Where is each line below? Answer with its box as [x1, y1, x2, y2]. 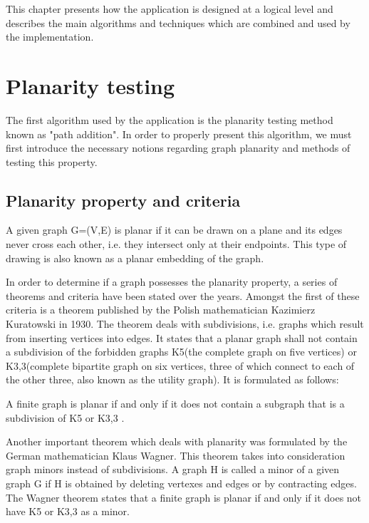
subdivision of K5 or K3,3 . [6, 410, 125, 425]
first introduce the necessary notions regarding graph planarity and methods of [6, 140, 350, 155]
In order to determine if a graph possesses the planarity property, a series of [6, 274, 338, 289]
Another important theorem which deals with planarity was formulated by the [6, 434, 348, 449]
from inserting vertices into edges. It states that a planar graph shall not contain [6, 330, 358, 345]
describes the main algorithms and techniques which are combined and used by [6, 15, 350, 30]
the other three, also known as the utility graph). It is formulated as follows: [6, 372, 339, 387]
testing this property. [6, 154, 98, 169]
